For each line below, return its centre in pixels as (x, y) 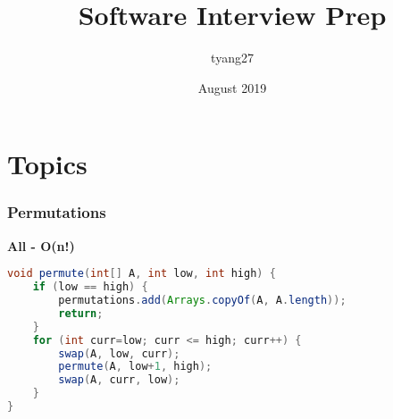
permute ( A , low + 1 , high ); (135, 367)
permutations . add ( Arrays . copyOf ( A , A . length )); (202, 301)
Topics (47, 164)
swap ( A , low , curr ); (119, 353)
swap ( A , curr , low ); (119, 380)
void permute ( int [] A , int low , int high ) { (142, 274)
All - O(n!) (41, 245)
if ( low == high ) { (90, 287)
